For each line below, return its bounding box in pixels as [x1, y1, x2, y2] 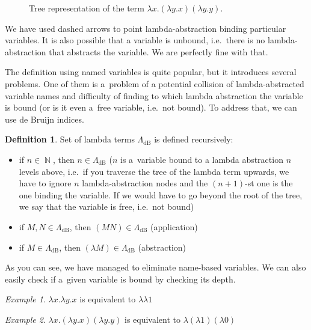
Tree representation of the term [29, 2, 144, 14]
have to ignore [19, 177, 72, 189]
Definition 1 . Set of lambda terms [5, 133, 135, 145]
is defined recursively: [154, 133, 233, 145]
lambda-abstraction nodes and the [82, 177, 208, 189]
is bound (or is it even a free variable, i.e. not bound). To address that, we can [5, 101, 297, 114]
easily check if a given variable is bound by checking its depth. [5, 272, 236, 285]
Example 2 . [5, 313, 46, 325]
